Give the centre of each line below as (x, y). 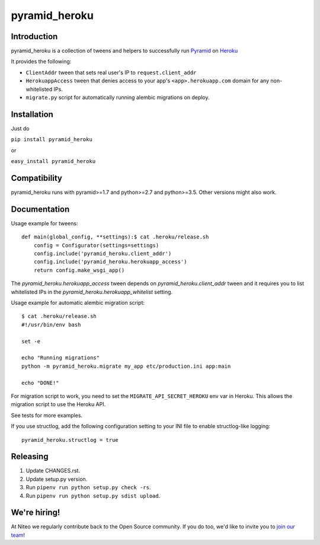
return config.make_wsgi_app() (79, 270)
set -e (31, 341)
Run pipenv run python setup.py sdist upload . (93, 496)
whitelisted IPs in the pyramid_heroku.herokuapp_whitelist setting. (92, 292)
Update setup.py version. (57, 479)
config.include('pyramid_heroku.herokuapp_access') (110, 262)
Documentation (40, 209)
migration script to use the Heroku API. (58, 404)
